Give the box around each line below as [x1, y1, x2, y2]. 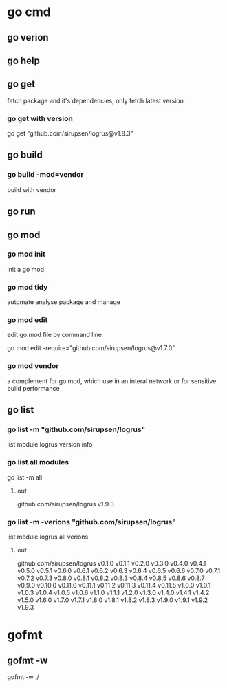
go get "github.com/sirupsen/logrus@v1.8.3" [7, 129, 133, 138]
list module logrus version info [7, 440, 93, 449]
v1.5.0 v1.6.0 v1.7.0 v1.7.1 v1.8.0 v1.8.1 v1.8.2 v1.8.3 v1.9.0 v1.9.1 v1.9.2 [17, 596, 208, 604]
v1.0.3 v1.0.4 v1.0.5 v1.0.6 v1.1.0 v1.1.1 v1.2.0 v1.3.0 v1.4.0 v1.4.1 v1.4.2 [17, 589, 210, 597]
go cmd [7, 4, 52, 20]
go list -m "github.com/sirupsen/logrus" [7, 424, 146, 434]
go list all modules [7, 458, 69, 467]
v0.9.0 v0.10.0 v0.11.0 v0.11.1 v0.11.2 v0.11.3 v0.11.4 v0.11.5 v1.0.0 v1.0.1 [17, 581, 211, 590]
